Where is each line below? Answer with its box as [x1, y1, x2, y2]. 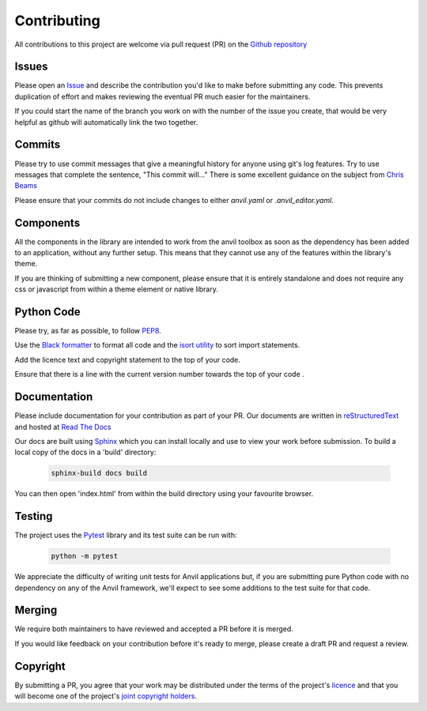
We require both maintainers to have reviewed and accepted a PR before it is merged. [14, 624, 294, 634]
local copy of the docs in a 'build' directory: [14, 447, 157, 457]
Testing [14, 510, 53, 523]
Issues [14, 60, 48, 73]
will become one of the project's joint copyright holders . [14, 691, 198, 701]
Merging [14, 604, 58, 617]
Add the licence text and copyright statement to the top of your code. [14, 355, 241, 364]
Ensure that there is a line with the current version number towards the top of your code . [14, 370, 304, 379]
